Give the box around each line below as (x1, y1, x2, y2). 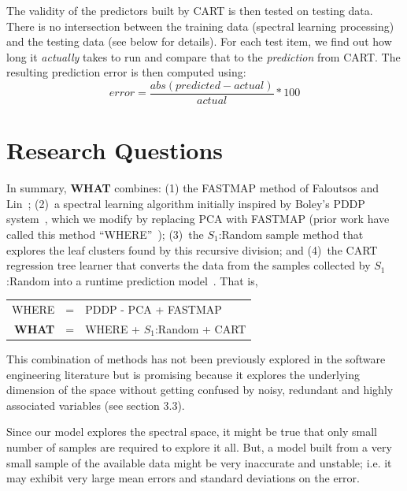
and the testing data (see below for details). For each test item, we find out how (6, 33, 392, 50)
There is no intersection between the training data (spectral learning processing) (6, 17, 394, 34)
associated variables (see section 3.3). (6, 396, 185, 413)
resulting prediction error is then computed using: (6, 64, 246, 80)
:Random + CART (154, 320, 246, 337)
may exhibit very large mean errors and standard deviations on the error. (6, 470, 360, 486)
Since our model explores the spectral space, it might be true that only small (6, 423, 378, 440)
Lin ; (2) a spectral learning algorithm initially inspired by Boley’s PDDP (6, 195, 365, 211)
